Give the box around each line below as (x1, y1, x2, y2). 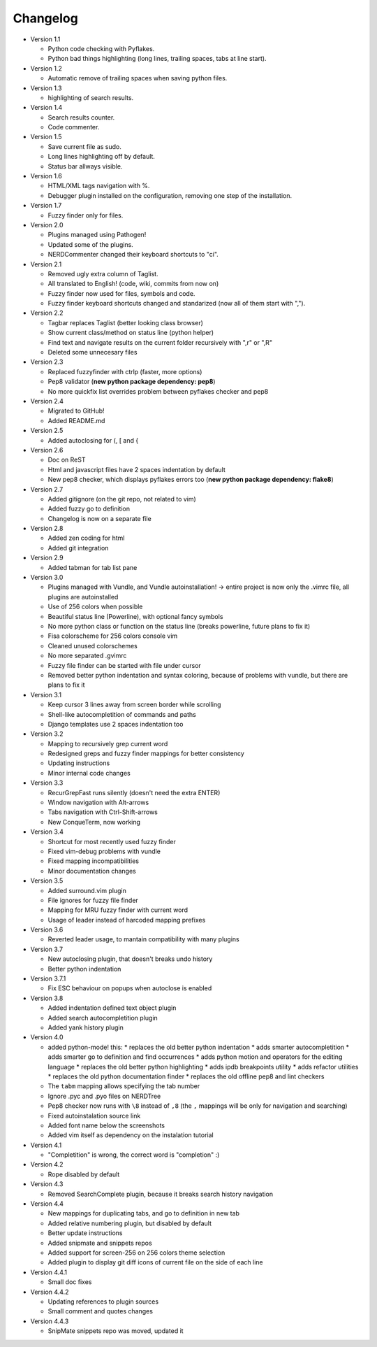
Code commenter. (47, 123, 100, 131)
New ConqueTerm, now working (47, 818, 141, 826)
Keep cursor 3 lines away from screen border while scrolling (47, 700, 221, 709)
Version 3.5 (30, 876, 64, 885)
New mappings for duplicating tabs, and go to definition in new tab (47, 1209, 240, 1218)
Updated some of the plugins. (47, 240, 134, 248)
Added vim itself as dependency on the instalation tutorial (47, 1131, 214, 1139)
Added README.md (47, 416, 105, 425)
